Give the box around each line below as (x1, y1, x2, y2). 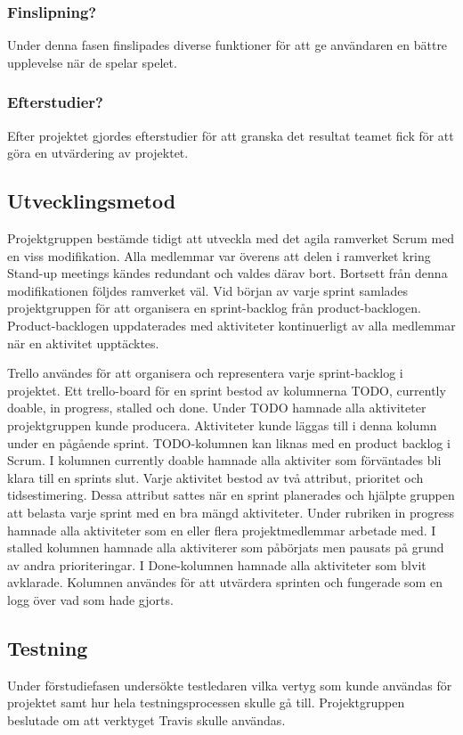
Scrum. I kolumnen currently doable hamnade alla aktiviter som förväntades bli (7, 451, 442, 470)
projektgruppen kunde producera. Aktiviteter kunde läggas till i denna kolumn (7, 415, 437, 434)
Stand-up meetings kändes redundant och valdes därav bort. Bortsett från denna (7, 264, 448, 282)
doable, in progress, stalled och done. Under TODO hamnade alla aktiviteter (7, 398, 426, 417)
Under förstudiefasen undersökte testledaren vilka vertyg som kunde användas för (7, 675, 452, 694)
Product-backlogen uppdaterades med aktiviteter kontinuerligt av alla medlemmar (7, 315, 456, 334)
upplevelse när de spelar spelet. (7, 53, 177, 71)
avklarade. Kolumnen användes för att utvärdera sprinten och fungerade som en (7, 573, 443, 592)
